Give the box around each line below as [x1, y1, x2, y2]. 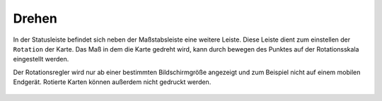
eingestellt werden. [13, 55, 69, 64]
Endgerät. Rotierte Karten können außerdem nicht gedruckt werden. [13, 78, 212, 86]
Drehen [13, 11, 58, 26]
